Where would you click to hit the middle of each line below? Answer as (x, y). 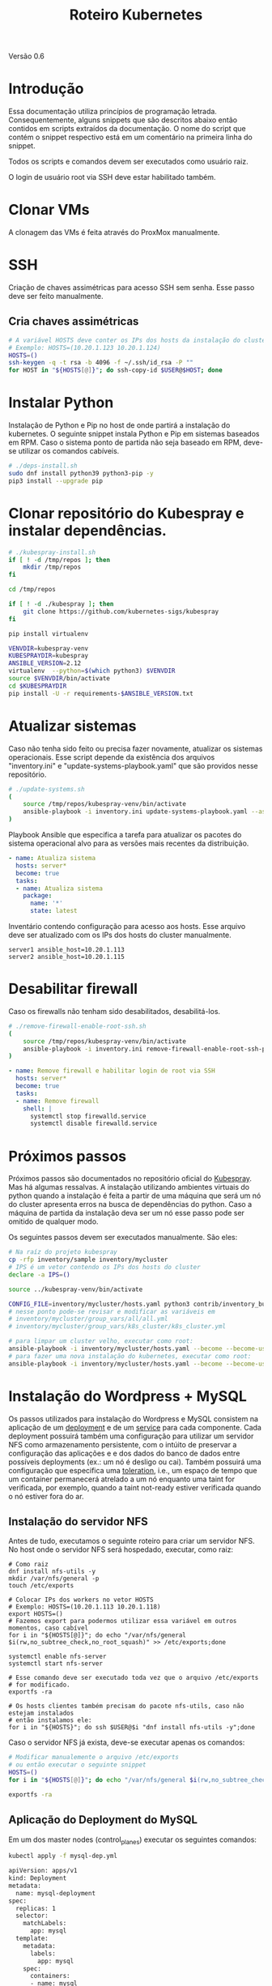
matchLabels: (45, 1924)
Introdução (46, 89)
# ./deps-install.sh (43, 466)
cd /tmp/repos (32, 590)
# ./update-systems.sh (47, 789)
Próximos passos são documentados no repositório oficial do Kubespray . (130, 1178)
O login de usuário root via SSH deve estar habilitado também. (112, 177)
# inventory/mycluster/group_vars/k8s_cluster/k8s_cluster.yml (117, 1327)
